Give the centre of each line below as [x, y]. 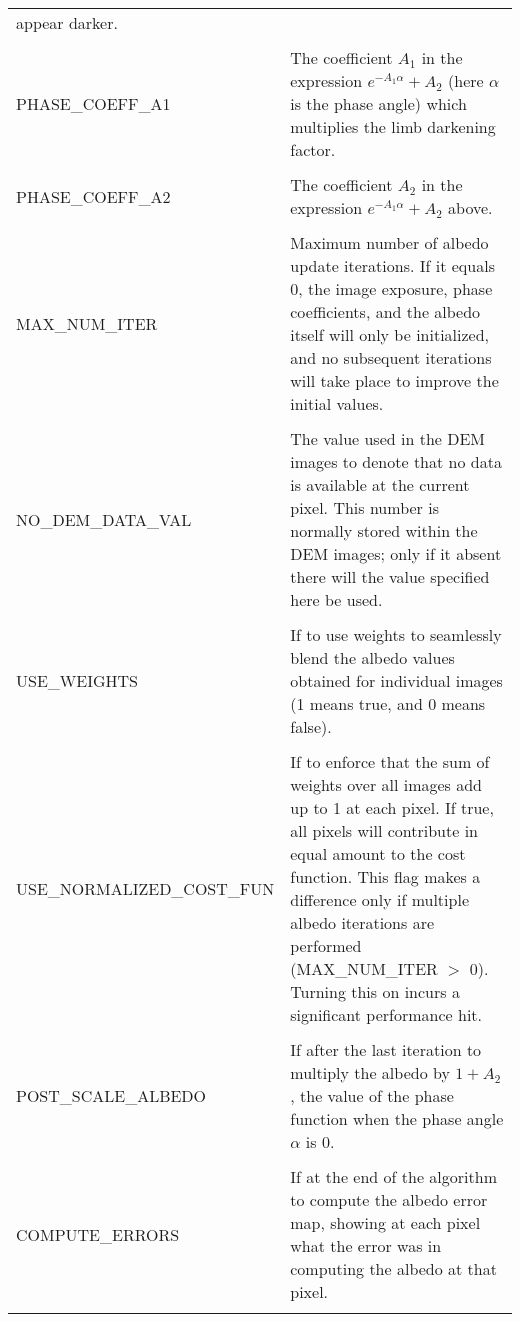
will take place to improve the [394, 380]
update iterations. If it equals [392, 265]
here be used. [336, 599]
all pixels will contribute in [384, 830]
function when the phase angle [397, 1118]
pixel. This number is [364, 507]
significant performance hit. [386, 1014]
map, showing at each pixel [385, 1222]
